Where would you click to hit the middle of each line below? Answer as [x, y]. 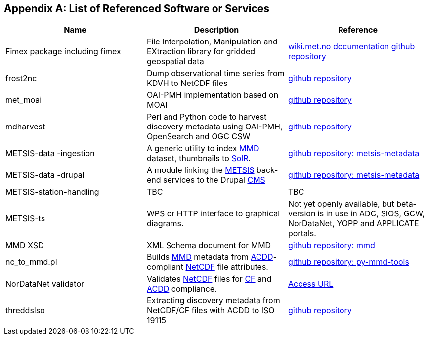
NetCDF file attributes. [227, 267]
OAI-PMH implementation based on [213, 95]
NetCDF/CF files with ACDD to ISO [211, 311]
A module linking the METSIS [200, 170]
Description [216, 30]
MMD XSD [25, 245]
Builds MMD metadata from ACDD [210, 257]
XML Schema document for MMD [209, 245]
